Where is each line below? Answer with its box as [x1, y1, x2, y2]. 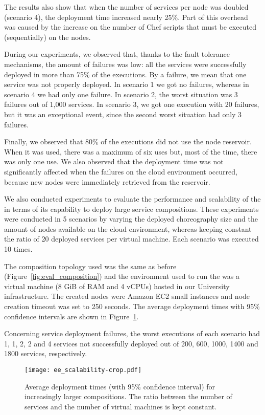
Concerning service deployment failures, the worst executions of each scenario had [4, 328, 260, 339]
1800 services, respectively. [4, 348, 87, 359]
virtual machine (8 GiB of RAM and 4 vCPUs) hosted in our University [4, 280, 230, 291]
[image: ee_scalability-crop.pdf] [25, 366, 142, 374]
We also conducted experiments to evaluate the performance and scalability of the [4, 193, 261, 204]
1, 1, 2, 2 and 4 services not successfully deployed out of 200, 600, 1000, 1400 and [4, 338, 258, 348]
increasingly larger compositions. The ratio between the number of [25, 391, 232, 402]
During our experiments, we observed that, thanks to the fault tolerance [4, 49, 230, 59]
